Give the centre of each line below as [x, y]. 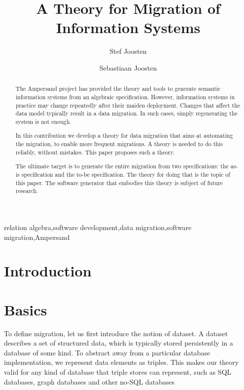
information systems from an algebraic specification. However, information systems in [125, 97]
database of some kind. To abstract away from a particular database [107, 352]
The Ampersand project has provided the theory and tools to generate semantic [118, 89]
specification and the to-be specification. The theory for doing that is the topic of [126, 174]
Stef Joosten [128, 51]
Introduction [48, 271]
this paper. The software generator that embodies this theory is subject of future [119, 182]
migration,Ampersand [37, 237]
